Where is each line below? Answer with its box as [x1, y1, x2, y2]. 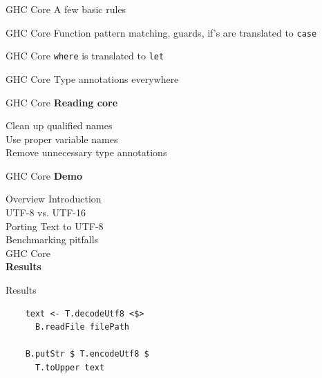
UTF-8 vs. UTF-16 [6, 205, 86, 220]
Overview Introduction [6, 191, 102, 206]
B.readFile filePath [35, 322, 129, 332]
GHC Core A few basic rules [6, 2, 126, 16]
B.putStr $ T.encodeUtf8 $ [25, 349, 149, 359]
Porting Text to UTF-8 [6, 218, 104, 233]
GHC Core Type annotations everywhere [6, 71, 179, 86]
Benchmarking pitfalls [6, 232, 99, 247]
